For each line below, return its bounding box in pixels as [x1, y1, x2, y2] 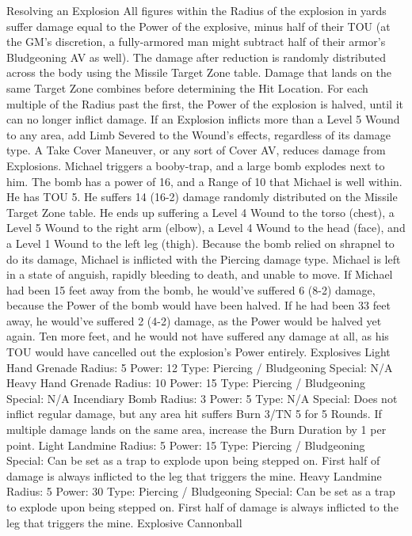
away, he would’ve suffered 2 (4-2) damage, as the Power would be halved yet [6, 312, 382, 329]
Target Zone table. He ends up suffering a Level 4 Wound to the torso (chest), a [6, 203, 395, 220]
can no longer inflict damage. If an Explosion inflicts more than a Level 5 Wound [6, 111, 400, 127]
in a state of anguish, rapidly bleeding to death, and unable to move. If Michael [6, 266, 393, 283]
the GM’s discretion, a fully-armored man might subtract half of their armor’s [6, 33, 386, 50]
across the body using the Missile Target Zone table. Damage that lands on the [6, 64, 392, 81]
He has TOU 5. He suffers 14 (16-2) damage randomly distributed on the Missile [6, 188, 398, 205]
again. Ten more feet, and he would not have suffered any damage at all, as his [6, 328, 389, 344]
